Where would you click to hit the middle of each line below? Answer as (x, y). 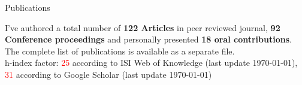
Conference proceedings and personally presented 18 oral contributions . (148, 39)
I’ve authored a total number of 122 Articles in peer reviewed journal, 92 (143, 27)
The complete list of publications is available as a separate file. (120, 51)
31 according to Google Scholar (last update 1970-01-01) (108, 74)
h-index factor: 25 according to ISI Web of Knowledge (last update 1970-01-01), (151, 63)
